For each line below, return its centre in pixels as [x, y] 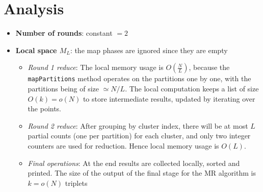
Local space [36, 50]
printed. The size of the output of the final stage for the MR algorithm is [142, 173]
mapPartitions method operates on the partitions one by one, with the [139, 78]
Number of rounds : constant [64, 33]
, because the [209, 67]
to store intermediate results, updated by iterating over [169, 98]
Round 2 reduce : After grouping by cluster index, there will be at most [138, 125]
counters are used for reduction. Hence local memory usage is [123, 145]
